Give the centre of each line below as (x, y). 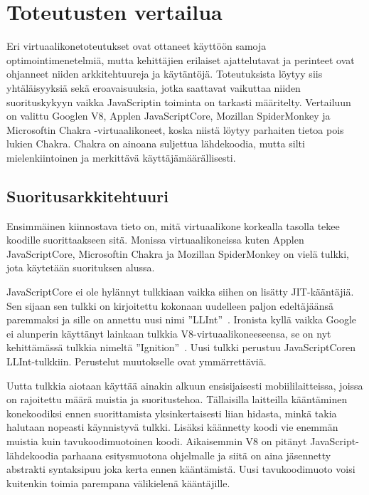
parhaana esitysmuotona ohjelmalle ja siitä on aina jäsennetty (196, 455)
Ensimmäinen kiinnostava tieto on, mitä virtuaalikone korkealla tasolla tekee (173, 225)
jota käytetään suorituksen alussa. (81, 267)
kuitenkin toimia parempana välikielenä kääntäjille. (118, 483)
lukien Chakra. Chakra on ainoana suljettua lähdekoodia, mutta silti (156, 144)
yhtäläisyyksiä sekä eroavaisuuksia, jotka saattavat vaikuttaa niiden (154, 87)
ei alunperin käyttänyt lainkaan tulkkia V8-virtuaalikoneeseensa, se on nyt (169, 333)
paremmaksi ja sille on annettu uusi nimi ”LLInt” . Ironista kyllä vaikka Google (182, 319)
